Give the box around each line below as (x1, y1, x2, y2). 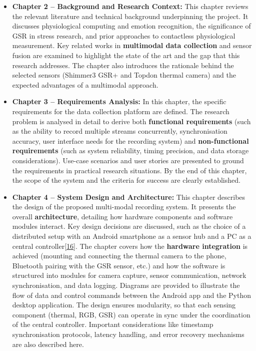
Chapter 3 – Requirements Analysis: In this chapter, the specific (12, 96, 226, 107)
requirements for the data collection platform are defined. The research (12, 106, 229, 116)
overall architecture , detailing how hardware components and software (12, 211, 233, 221)
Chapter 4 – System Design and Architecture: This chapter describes (12, 191, 245, 202)
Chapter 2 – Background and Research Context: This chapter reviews (12, 1, 248, 11)
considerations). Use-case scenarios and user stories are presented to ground (12, 155, 244, 165)
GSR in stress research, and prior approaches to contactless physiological (12, 30, 235, 41)
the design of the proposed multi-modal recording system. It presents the (12, 201, 236, 212)
